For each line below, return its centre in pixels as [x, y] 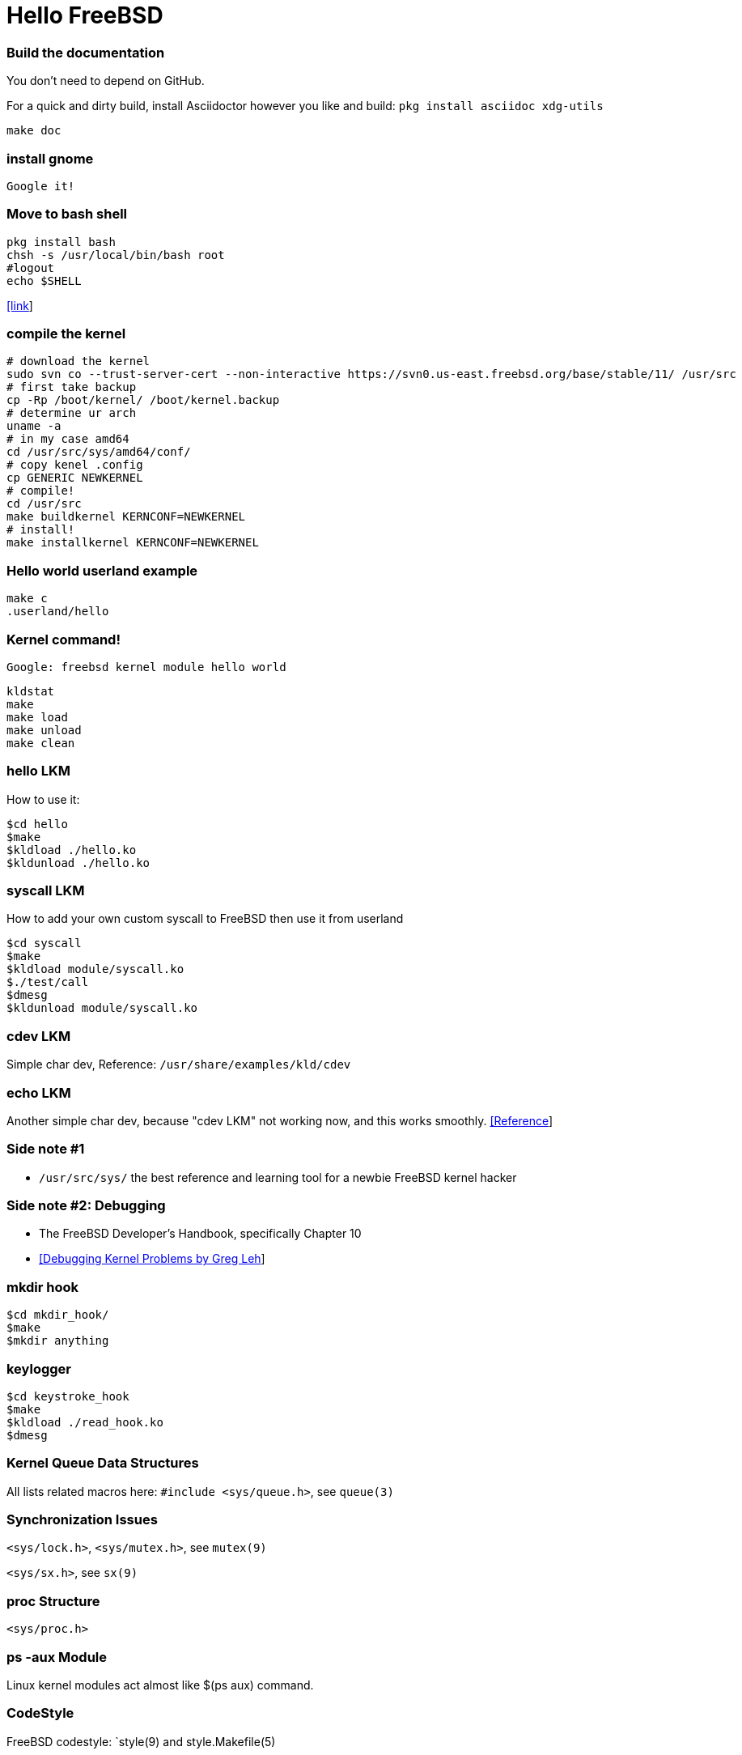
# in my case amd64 [68, 439]
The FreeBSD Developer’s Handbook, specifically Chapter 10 [200, 1234]
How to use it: [43, 799]
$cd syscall [44, 943]
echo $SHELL [44, 280]
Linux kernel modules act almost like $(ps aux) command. [160, 1685]
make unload [44, 730]
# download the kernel [78, 361]
